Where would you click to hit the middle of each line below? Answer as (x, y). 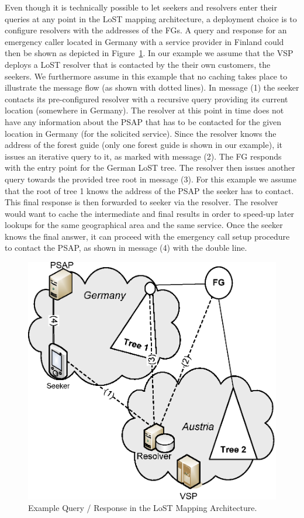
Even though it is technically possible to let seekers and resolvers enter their (141, 7)
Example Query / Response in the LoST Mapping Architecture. (143, 507)
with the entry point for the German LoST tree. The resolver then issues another (150, 168)
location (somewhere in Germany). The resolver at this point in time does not (144, 110)
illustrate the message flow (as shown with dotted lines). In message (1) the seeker (152, 87)
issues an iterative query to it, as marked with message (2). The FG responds (143, 156)
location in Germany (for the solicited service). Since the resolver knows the (141, 133)
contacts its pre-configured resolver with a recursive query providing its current (146, 99)
